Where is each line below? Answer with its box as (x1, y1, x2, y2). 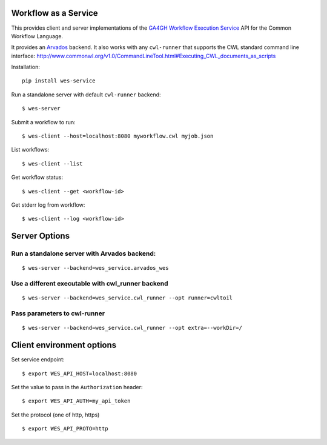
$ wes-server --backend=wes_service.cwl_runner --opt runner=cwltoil (22, 295, 233, 301)
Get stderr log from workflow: (11, 201, 85, 209)
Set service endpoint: (11, 356, 65, 363)
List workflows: (11, 146, 50, 153)
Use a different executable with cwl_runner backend (11, 279, 169, 288)
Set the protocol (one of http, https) (11, 411, 100, 418)
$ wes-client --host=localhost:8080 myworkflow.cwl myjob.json (22, 133, 214, 139)
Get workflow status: (11, 173, 64, 181)
